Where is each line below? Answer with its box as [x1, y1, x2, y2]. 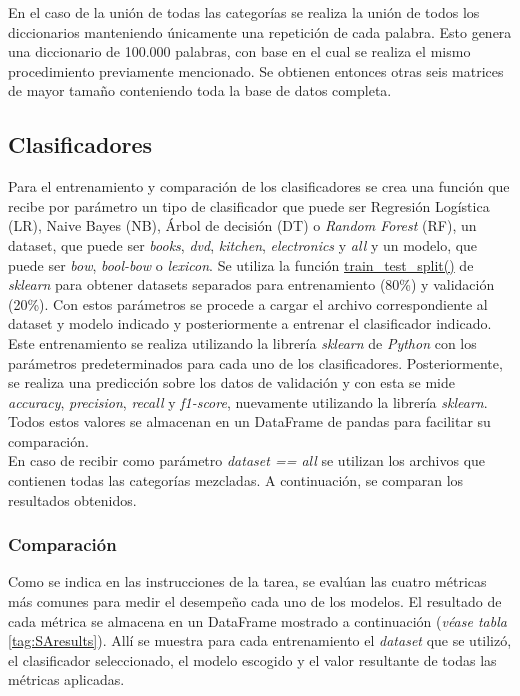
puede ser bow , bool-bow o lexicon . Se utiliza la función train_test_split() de [8, 254, 474, 275]
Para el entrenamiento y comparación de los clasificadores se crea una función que [8, 176, 510, 197]
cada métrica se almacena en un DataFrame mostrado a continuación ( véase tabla [8, 610, 507, 631]
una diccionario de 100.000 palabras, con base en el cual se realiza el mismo [8, 41, 471, 62]
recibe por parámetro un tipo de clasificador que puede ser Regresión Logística [8, 195, 490, 216]
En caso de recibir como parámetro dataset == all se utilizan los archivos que [8, 450, 486, 471]
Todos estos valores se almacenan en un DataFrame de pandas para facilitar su [8, 411, 491, 432]
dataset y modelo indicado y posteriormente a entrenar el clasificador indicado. [8, 313, 492, 334]
